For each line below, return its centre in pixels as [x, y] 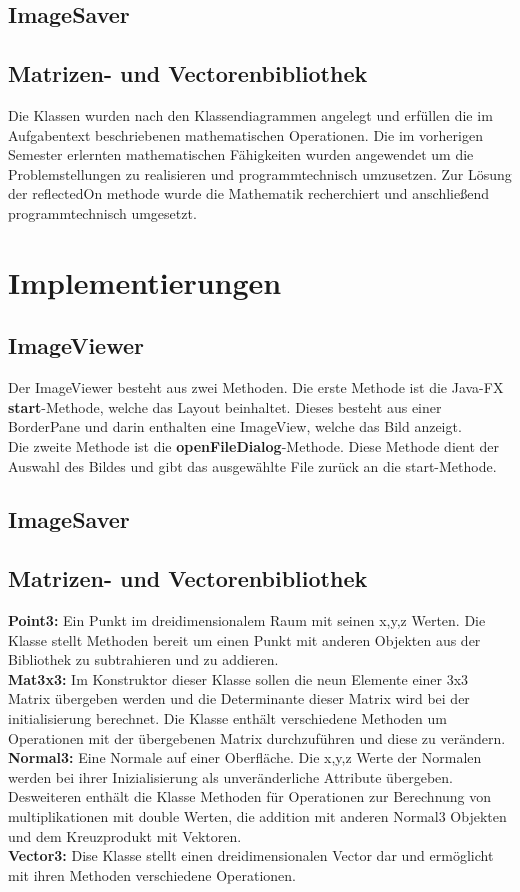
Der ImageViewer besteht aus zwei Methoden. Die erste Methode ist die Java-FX [256, 387]
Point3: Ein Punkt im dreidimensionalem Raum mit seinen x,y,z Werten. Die [247, 620]
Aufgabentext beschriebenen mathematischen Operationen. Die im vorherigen [245, 134]
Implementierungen [145, 281]
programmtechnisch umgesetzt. [102, 212]
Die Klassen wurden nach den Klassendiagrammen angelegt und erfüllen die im [250, 114]
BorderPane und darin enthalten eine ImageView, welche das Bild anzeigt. [235, 426]
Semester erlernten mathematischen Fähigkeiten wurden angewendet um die [241, 154]
